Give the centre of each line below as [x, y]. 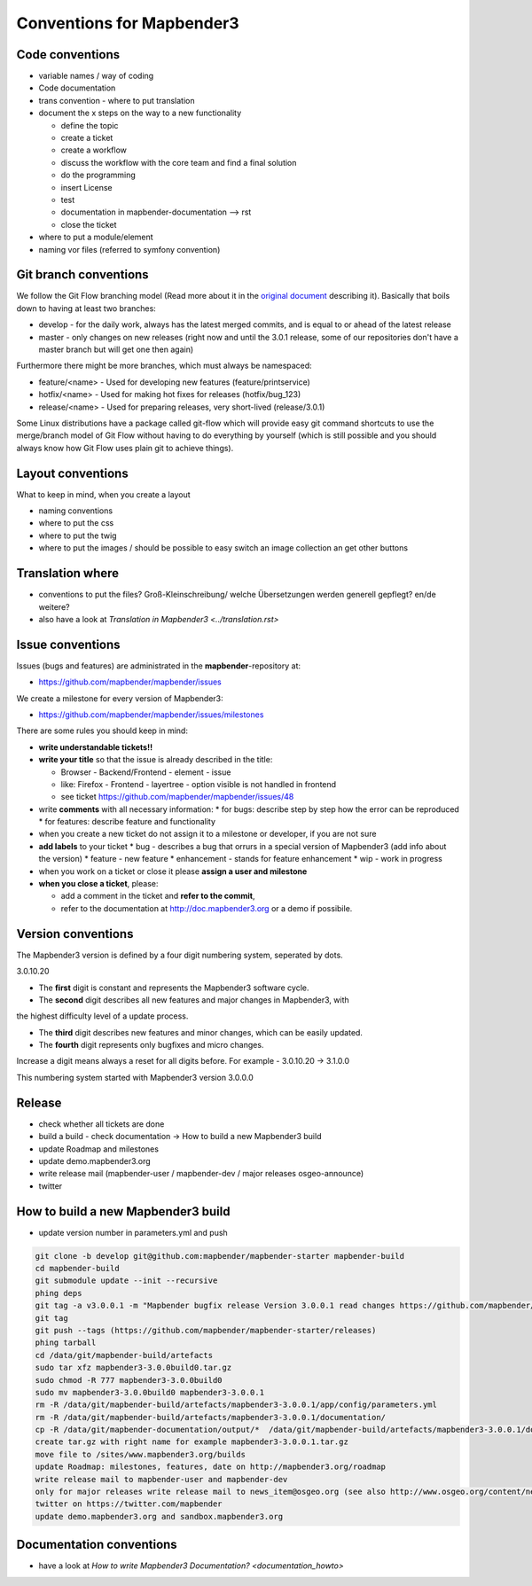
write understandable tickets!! [96, 747]
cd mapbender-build [77, 1268]
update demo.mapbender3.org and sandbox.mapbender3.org [159, 1516]
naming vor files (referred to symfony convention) [129, 249]
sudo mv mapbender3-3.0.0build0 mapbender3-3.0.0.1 [150, 1392]
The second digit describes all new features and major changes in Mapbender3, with [194, 1000]
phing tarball [66, 1343]
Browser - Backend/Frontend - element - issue [146, 772]
